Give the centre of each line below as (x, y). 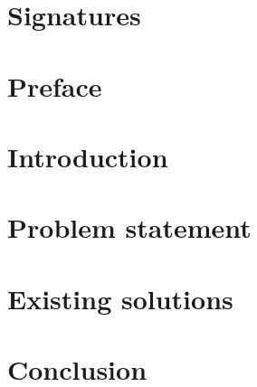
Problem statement (129, 227)
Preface (55, 85)
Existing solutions (120, 298)
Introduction (88, 156)
